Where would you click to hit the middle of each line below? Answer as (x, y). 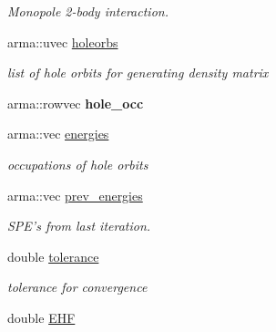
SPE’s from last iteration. (79, 226)
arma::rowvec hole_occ (76, 103)
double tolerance (53, 256)
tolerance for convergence (77, 287)
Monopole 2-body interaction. (88, 11)
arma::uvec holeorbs (63, 41)
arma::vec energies (58, 134)
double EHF (41, 317)
